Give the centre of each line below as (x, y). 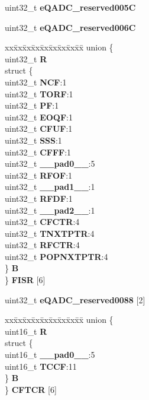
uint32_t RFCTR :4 (42, 245)
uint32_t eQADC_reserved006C (70, 27)
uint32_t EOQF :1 (39, 117)
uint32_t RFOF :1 (39, 175)
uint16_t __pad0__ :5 (50, 355)
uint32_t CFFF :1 (38, 152)
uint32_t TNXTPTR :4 (50, 233)
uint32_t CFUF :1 (39, 128)
